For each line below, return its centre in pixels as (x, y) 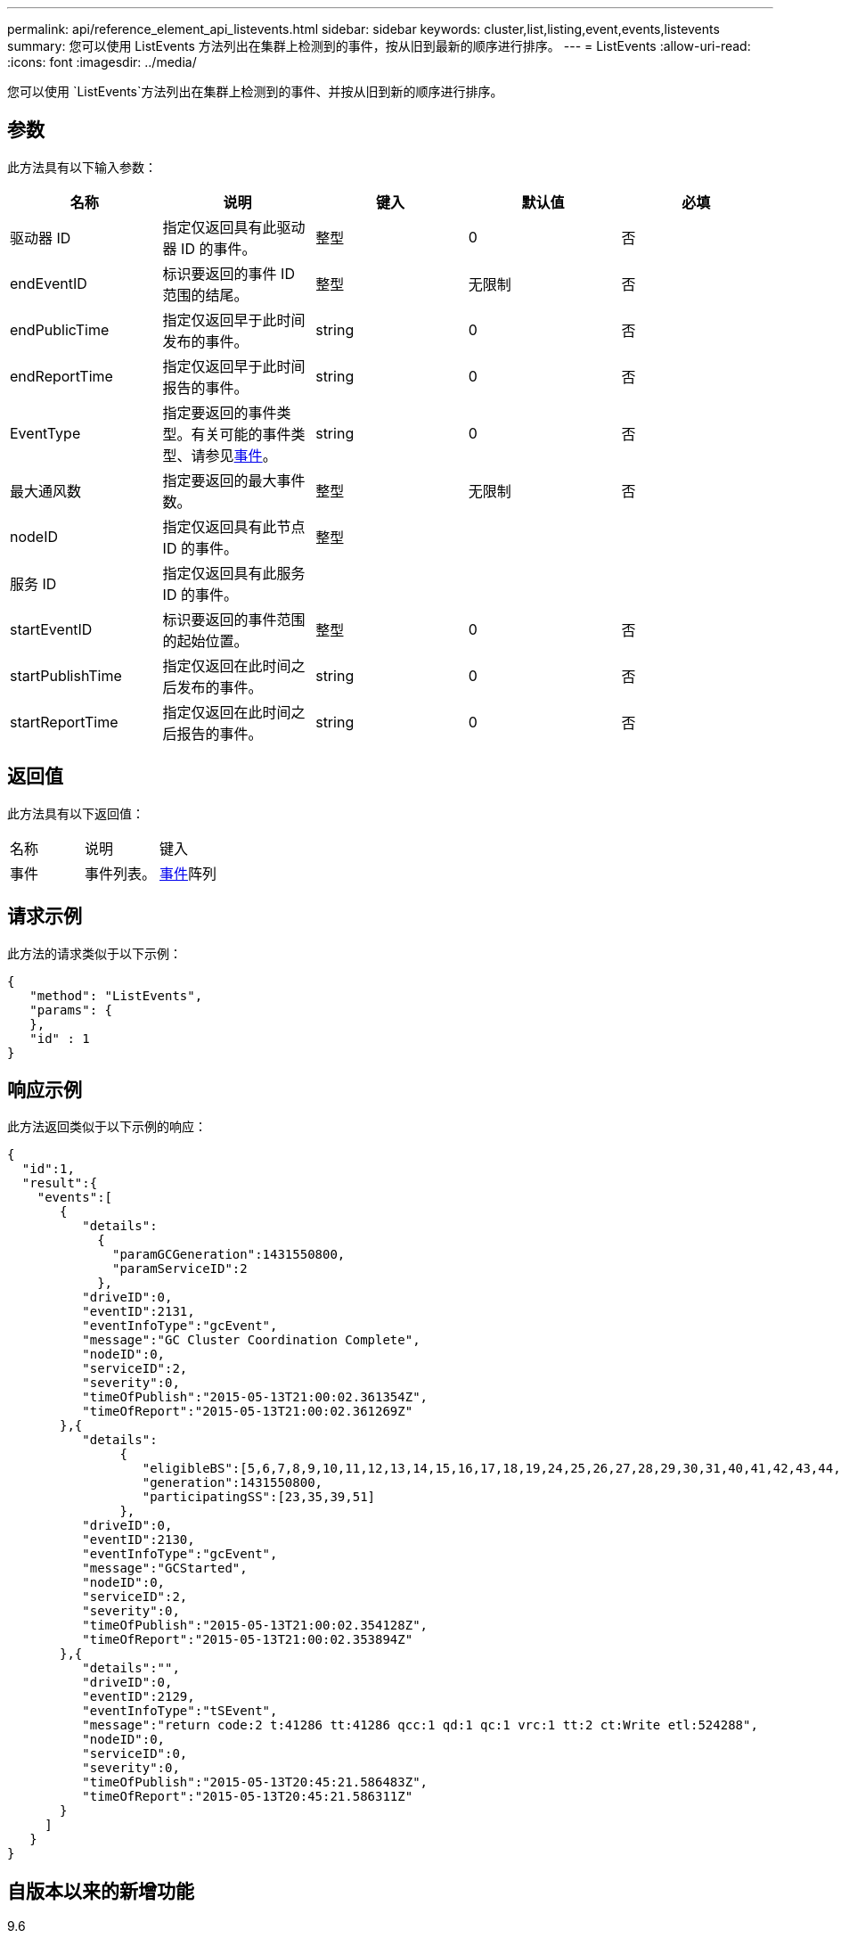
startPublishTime (66, 675)
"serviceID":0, (135, 1754)
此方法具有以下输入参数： (82, 167)
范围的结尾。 (205, 295)
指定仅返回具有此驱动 (234, 227)
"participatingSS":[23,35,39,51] (259, 1497)
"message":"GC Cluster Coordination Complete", (251, 1340)
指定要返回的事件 (220, 412)
